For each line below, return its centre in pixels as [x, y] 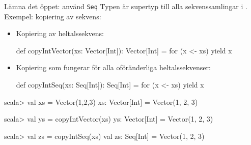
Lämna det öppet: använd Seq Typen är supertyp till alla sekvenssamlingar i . [126, 6]
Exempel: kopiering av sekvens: [53, 16]
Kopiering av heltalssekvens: [60, 33]
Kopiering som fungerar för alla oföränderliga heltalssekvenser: [113, 67]
